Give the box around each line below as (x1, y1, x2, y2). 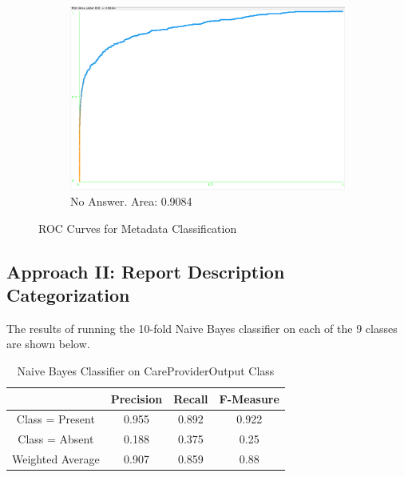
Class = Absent (18, 431, 94, 447)
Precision (110, 390, 163, 407)
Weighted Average (12, 451, 100, 467)
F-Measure (219, 390, 279, 407)
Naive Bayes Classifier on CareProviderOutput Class (17, 363, 275, 379)
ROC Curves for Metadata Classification (38, 219, 237, 236)
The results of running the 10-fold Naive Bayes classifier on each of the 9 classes (6, 319, 398, 336)
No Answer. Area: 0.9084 (70, 193, 192, 210)
